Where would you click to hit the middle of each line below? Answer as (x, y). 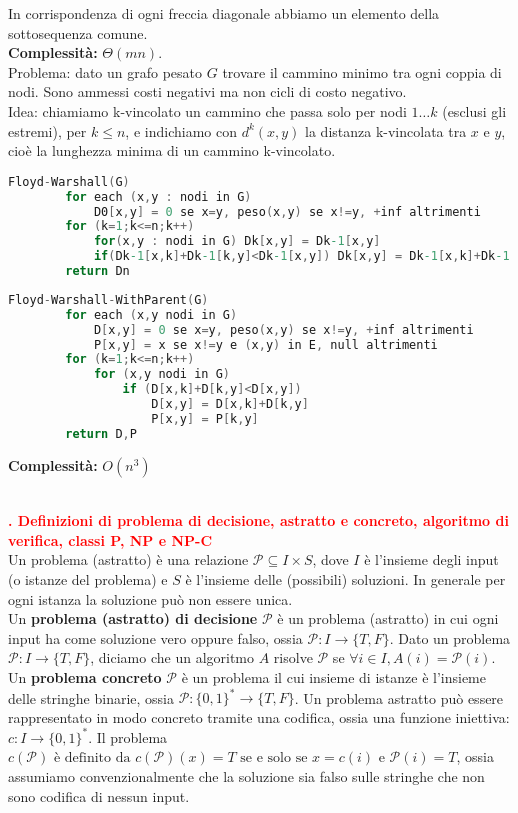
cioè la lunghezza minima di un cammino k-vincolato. (172, 150)
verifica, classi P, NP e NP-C (110, 539)
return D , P (101, 433)
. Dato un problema (450, 637)
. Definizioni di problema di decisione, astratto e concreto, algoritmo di (258, 520)
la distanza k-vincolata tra (386, 130)
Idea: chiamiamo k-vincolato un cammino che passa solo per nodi (207, 110)
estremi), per (47, 130)
